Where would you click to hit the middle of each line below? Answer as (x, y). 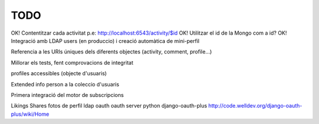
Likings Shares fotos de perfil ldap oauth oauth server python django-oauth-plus (109, 106)
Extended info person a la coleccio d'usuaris (65, 84)
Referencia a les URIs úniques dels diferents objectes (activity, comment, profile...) (111, 52)
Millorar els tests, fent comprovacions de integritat (72, 62)
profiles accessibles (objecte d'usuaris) (59, 73)
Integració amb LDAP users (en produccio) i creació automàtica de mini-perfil (105, 41)
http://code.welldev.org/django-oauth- (255, 106)
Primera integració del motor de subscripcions (67, 95)
